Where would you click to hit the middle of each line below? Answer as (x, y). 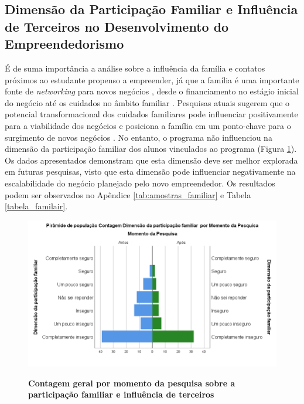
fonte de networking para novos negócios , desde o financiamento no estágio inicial (152, 91)
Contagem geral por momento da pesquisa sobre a (132, 383)
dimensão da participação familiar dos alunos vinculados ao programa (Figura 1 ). (151, 149)
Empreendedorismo (64, 44)
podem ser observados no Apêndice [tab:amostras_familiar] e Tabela (128, 194)
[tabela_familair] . (36, 206)
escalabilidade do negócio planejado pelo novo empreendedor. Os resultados (140, 183)
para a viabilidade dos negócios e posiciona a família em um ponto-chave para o (148, 125)
